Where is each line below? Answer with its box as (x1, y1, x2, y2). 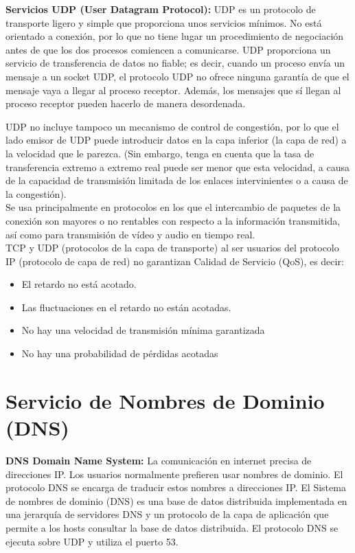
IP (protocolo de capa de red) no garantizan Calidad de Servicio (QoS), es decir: (5, 253, 344, 268)
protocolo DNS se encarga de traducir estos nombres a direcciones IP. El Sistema (5, 480, 346, 495)
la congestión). (5, 186, 67, 201)
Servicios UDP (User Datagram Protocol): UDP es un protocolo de (5, 2, 316, 16)
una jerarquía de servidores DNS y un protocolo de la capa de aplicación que (5, 507, 329, 521)
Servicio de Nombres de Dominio (5, 386, 325, 414)
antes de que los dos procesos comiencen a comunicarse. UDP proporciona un (5, 42, 331, 56)
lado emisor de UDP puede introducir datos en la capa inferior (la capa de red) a (5, 133, 347, 147)
